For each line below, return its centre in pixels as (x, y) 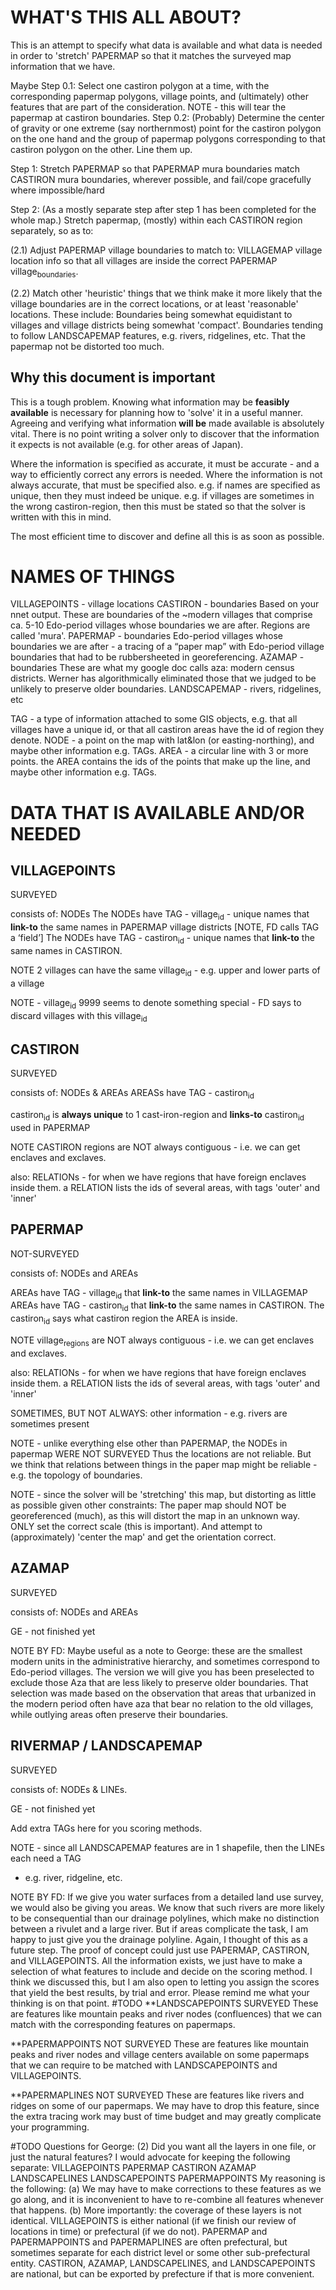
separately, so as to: (52, 230)
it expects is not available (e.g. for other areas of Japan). (127, 444)
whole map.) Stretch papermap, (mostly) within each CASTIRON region (156, 220)
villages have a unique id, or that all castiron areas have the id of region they (167, 730)
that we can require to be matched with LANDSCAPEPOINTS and (144, 2065)
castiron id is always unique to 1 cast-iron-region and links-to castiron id (157, 1116)
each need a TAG (46, 1858)
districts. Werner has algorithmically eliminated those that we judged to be (163, 678)
